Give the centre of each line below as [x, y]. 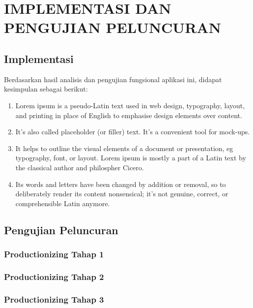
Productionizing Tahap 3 [54, 299]
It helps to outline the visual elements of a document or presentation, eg [124, 148]
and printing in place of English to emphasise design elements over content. [129, 115]
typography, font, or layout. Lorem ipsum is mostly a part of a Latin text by [131, 158]
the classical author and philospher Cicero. [80, 167]
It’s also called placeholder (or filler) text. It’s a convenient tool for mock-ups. [133, 132]
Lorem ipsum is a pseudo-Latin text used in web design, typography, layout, [130, 105]
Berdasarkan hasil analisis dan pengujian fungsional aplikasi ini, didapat [113, 79]
